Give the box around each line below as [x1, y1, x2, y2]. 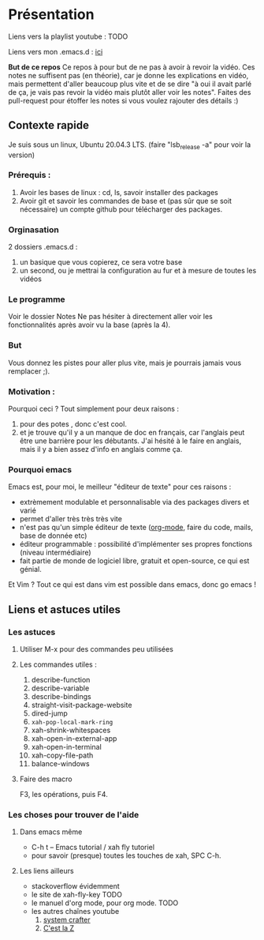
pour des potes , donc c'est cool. [19, 419, 128, 429]
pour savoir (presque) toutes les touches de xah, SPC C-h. [31, 851, 222, 860]
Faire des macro [19, 774, 73, 784]
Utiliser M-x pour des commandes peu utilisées [19, 645, 173, 654]
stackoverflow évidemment [31, 882, 120, 891]
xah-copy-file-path [31, 750, 94, 760]
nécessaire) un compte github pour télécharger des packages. [19, 204, 223, 214]
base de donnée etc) [19, 531, 87, 540]
